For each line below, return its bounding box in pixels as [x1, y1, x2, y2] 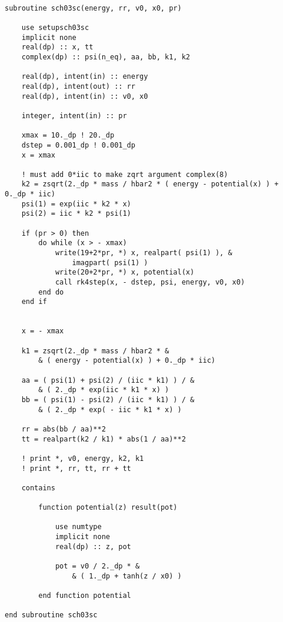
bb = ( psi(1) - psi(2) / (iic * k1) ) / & [21, 395, 195, 404]
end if [21, 297, 47, 306]
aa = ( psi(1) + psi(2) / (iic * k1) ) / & [21, 376, 195, 384]
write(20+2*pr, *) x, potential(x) [55, 268, 195, 277]
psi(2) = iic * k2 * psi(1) [21, 209, 131, 218]
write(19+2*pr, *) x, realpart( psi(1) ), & [55, 249, 232, 258]
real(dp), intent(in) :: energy [21, 72, 148, 81]
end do [38, 287, 64, 296]
